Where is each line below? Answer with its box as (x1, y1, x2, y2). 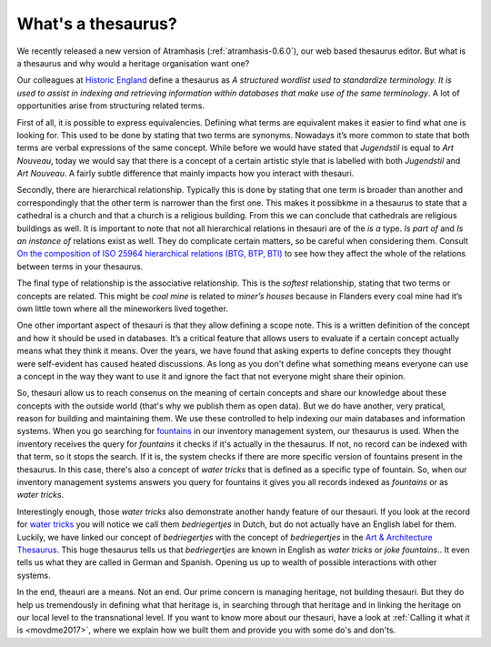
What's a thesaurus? (16, 14, 177, 34)
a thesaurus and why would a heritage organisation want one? (16, 57, 250, 68)
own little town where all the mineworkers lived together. (16, 303, 229, 314)
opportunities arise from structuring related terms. (16, 100, 205, 111)
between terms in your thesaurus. (16, 260, 144, 272)
